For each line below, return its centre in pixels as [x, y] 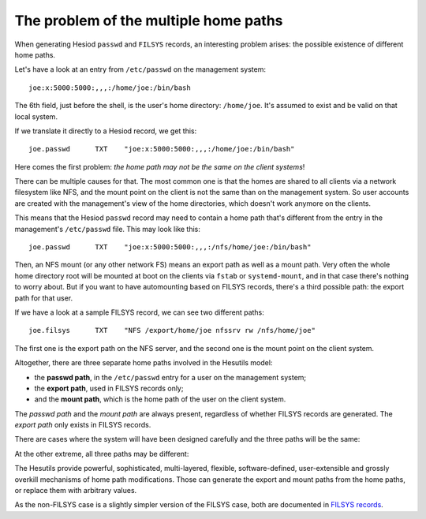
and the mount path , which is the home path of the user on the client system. [160, 399]
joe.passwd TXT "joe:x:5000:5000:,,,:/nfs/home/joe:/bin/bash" [170, 247]
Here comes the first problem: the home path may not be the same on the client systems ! [160, 166]
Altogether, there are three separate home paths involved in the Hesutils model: [144, 363]
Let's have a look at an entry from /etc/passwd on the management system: [140, 69]
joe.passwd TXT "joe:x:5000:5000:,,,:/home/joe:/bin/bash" [162, 149]
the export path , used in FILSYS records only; [109, 388]
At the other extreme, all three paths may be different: [102, 454]
